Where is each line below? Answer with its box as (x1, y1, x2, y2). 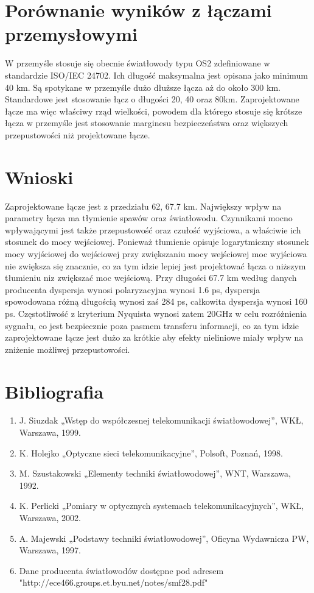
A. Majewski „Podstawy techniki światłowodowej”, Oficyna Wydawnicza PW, (19, 531, 309, 544)
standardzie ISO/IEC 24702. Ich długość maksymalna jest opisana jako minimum (5, 68, 309, 81)
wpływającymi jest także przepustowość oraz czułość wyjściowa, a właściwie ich (5, 223, 301, 236)
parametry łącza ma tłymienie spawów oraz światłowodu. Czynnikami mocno (5, 211, 293, 224)
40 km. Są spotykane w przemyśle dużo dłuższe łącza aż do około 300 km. (5, 80, 281, 93)
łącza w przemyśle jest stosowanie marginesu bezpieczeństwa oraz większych (5, 116, 288, 129)
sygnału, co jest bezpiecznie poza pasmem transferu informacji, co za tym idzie (5, 319, 299, 332)
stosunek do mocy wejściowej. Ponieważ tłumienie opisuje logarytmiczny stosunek (5, 235, 309, 248)
